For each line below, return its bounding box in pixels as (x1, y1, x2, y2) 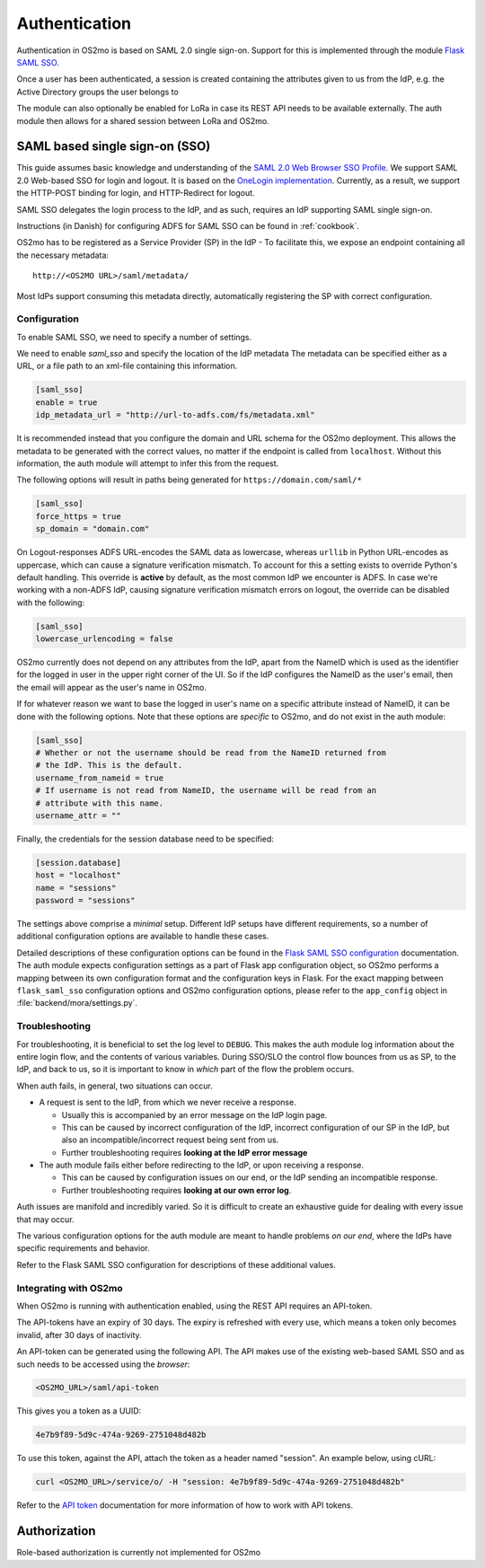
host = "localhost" (35, 870, 121, 880)
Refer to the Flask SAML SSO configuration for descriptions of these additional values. (16, 1259, 336, 1270)
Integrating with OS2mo (16, 1282, 123, 1294)
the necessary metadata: (16, 250, 110, 260)
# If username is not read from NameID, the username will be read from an (35, 786, 377, 796)
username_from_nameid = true (35, 772, 164, 783)
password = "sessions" (35, 895, 136, 906)
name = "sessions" (35, 883, 117, 893)
